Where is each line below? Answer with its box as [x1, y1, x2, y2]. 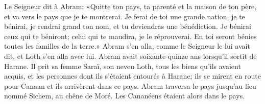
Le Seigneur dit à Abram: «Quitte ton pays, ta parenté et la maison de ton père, [4, 1, 257, 11]
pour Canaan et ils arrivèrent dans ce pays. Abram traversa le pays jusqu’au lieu [4, 80, 256, 91]
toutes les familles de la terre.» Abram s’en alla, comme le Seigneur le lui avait [4, 41, 250, 51]
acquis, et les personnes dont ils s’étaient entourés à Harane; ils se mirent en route [4, 71, 261, 81]
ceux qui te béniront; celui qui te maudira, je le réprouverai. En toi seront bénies [4, 30, 257, 41]
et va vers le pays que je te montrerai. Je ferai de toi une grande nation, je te [4, 11, 245, 21]
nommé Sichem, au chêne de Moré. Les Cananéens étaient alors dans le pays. [4, 90, 245, 101]
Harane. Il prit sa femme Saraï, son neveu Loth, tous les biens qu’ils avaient [4, 60, 241, 71]
